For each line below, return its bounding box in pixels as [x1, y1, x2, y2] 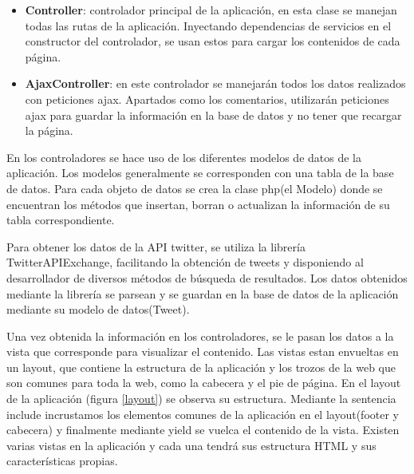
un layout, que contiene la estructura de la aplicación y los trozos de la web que [6, 358, 396, 375]
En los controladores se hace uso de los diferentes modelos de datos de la [6, 148, 361, 165]
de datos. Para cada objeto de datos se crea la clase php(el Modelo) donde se [6, 180, 383, 196]
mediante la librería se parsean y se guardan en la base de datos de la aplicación [6, 285, 399, 302]
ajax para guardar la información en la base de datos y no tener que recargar [25, 106, 402, 123]
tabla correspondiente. [6, 211, 115, 228]
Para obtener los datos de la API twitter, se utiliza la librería [6, 238, 306, 255]
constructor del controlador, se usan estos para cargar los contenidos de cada [25, 33, 400, 49]
